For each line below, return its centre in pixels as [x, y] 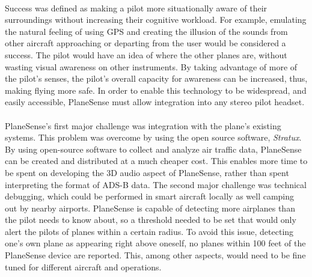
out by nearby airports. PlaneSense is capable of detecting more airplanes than [150, 208]
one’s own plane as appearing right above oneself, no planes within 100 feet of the [155, 243]
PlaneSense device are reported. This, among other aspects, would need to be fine [155, 255]
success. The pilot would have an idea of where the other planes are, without [146, 54]
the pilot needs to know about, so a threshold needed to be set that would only [151, 220]
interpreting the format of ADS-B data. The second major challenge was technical [156, 184]
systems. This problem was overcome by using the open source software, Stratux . [153, 137]
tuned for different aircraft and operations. [83, 266]
